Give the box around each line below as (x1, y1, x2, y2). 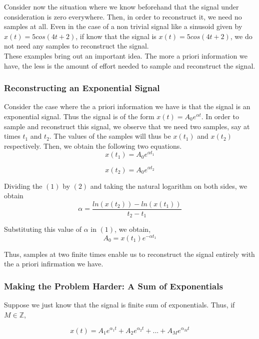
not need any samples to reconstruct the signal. (4, 41, 149, 51)
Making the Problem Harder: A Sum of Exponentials (4, 279, 223, 292)
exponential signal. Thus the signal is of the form (4, 111, 154, 121)
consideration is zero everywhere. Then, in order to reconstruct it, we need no (4, 11, 242, 22)
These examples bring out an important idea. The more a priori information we (4, 50, 247, 61)
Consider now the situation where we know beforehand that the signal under (4, 2, 239, 12)
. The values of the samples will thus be (49, 131, 171, 141)
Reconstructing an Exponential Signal (4, 82, 160, 94)
